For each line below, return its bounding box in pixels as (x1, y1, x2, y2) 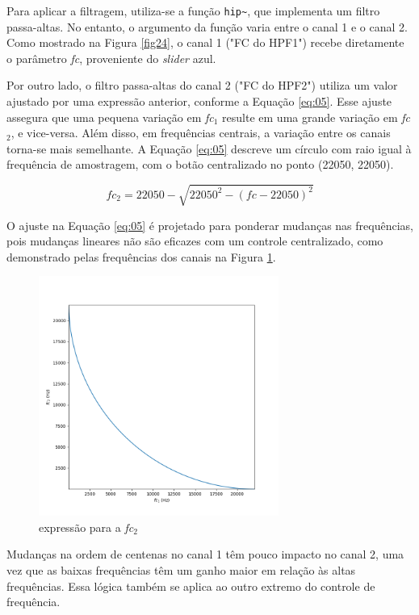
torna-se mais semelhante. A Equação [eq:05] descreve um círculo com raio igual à (6, 140, 412, 157)
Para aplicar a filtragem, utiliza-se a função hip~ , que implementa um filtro (6, 2, 380, 19)
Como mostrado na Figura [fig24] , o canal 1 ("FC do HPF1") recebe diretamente (6, 34, 404, 51)
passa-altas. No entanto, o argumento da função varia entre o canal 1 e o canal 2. (6, 18, 408, 35)
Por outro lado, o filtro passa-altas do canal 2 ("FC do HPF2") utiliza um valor (6, 77, 398, 94)
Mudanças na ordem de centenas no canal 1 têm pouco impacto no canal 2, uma (6, 546, 404, 563)
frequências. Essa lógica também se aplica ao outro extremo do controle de (6, 577, 375, 594)
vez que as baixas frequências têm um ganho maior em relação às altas (6, 561, 356, 578)
